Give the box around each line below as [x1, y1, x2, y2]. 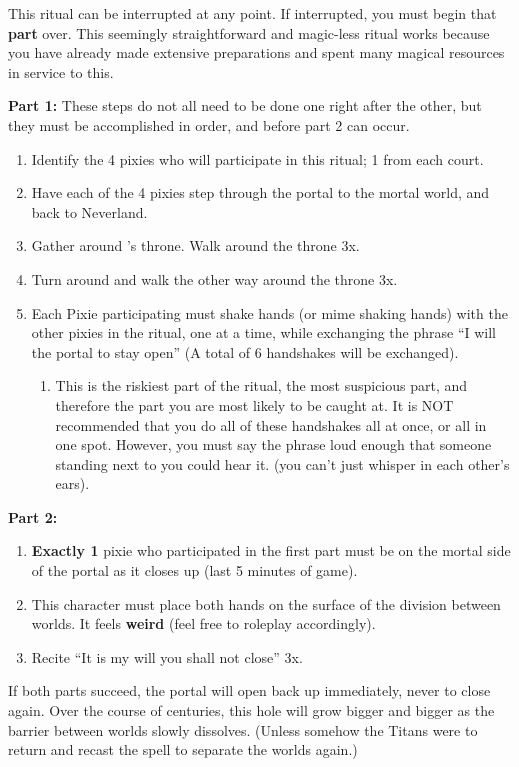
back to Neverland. [31, 201, 148, 222]
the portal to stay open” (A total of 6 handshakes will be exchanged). [31, 341, 459, 362]
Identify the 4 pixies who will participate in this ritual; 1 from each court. [31, 148, 484, 169]
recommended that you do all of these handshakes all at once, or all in [55, 414, 487, 435]
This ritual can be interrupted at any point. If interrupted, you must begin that [8, 3, 497, 23]
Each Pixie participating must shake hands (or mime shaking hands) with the [31, 302, 508, 323]
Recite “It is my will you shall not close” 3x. [31, 646, 303, 667]
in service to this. [8, 61, 114, 82]
